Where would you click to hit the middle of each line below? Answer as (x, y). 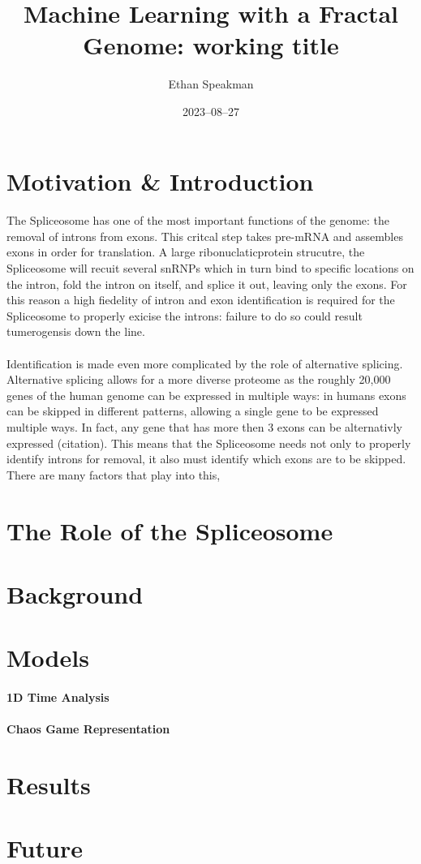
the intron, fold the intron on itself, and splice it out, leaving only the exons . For (207, 284)
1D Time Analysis (58, 697)
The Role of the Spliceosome (170, 530)
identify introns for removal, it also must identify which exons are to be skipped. (206, 459)
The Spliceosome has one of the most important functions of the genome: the (198, 220)
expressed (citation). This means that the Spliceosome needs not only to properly (209, 443)
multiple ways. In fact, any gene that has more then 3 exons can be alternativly (204, 427)
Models (48, 658)
